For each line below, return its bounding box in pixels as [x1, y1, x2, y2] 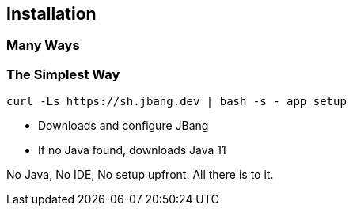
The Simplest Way [6, 66, 120, 82]
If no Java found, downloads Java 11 [38, 143, 226, 157]
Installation [6, 4, 97, 24]
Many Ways [6, 37, 80, 54]
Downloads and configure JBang [38, 119, 209, 133]
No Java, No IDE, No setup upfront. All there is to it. [6, 168, 274, 182]
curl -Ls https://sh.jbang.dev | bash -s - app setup [6, 95, 347, 108]
